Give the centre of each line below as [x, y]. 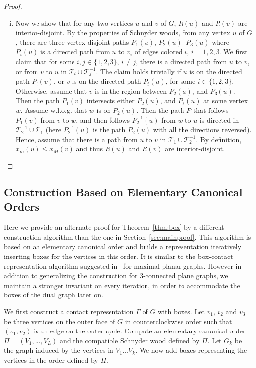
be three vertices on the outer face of [60, 321]
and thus [89, 149]
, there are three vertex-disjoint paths [72, 42]
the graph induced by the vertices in [59, 350]
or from [27, 71]
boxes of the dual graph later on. [54, 295]
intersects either [110, 100]
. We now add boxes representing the [191, 350]
